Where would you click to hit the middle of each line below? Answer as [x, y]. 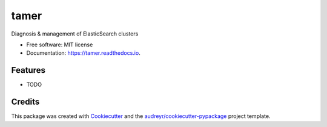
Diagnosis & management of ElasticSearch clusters [75, 34]
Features [28, 70]
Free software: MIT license [60, 45]
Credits [25, 102]
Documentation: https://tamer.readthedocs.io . [83, 53]
